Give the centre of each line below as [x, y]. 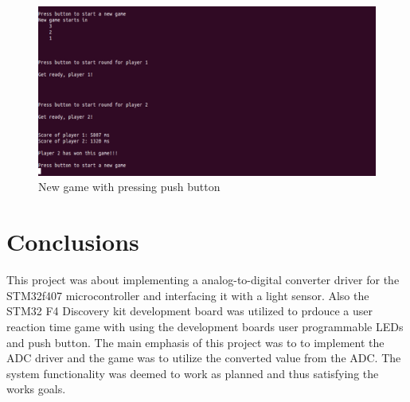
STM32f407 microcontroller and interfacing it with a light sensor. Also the [188, 295]
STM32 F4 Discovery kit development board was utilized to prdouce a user [190, 311]
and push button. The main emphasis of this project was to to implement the [195, 342]
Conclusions [73, 242]
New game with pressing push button [129, 187]
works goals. [36, 389]
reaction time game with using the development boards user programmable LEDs [205, 326]
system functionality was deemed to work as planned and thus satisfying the [193, 373]
